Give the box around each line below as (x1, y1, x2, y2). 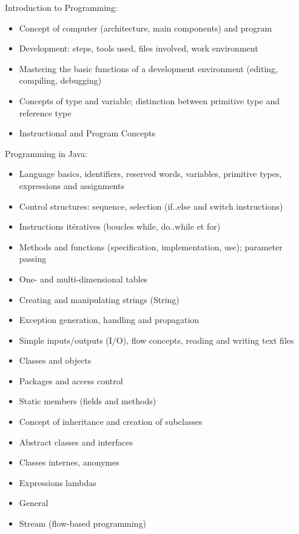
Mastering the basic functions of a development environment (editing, (19, 62, 278, 75)
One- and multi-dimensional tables (19, 272, 148, 285)
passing (19, 252, 47, 265)
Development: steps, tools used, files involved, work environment (19, 42, 258, 55)
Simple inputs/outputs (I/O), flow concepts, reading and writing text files (19, 333, 294, 346)
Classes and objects (19, 354, 92, 367)
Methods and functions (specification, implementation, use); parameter (19, 240, 283, 253)
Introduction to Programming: (5, 1, 118, 13)
